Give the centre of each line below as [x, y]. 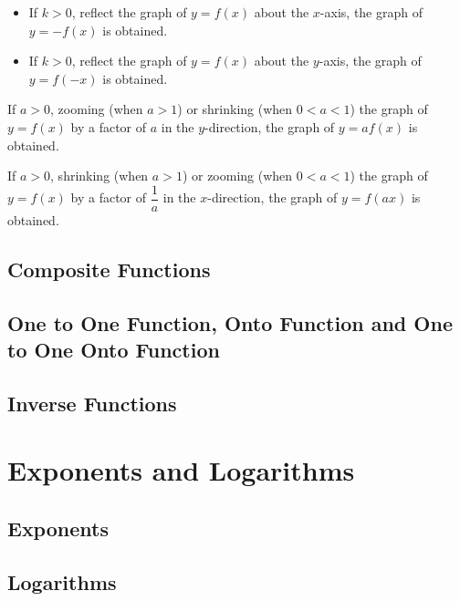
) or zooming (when [237, 176]
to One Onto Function [114, 349]
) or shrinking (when [235, 109]
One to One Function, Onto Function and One [230, 322]
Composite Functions [109, 269]
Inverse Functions [92, 403]
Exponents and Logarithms [181, 470]
